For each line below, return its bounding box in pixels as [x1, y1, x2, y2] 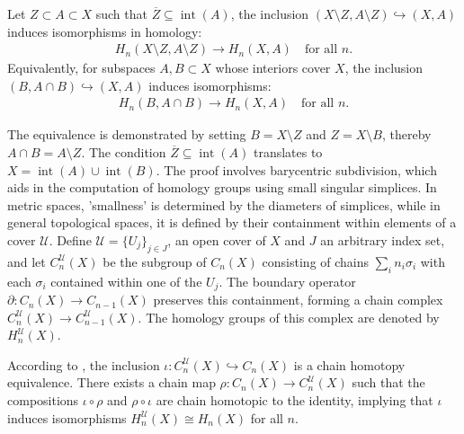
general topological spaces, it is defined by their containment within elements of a [7, 213, 457, 232]
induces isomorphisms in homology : [7, 22, 202, 40]
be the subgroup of [103, 252, 207, 270]
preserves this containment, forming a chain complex [153, 290, 443, 309]
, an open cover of [167, 231, 266, 249]
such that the [352, 373, 425, 392]
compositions [7, 391, 79, 410]
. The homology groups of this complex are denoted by [138, 307, 440, 326]
